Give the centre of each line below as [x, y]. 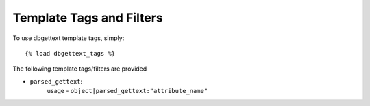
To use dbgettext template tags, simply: [69, 38]
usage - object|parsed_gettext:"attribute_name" [127, 91]
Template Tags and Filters [88, 18]
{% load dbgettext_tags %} [70, 53]
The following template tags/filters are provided [80, 69]
